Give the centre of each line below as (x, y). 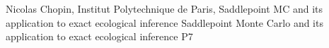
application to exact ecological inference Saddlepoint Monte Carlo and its (164, 22)
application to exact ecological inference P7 (99, 36)
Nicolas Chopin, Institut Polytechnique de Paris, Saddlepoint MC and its (164, 8)
